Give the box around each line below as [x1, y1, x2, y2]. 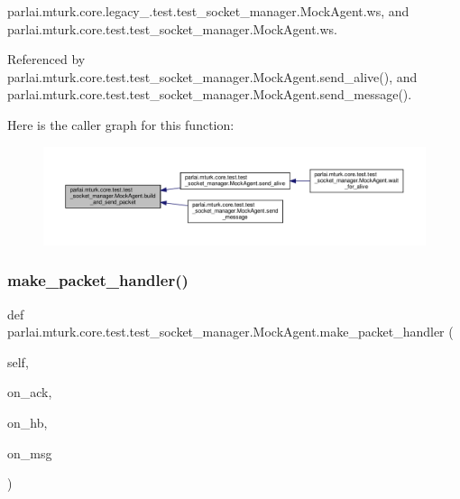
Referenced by [7, 50, 86, 69]
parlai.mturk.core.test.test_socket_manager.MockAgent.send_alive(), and [7, 67, 418, 86]
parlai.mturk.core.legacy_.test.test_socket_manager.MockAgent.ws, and [7, 2, 409, 20]
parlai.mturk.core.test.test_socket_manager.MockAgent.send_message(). [7, 85, 412, 104]
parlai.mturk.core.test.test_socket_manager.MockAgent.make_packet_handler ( [7, 322, 454, 341]
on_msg [7, 443, 52, 462]
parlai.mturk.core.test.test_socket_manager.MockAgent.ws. [7, 19, 338, 38]
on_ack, [7, 383, 52, 402]
